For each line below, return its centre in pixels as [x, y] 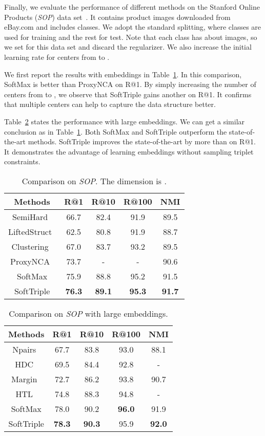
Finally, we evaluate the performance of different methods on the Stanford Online [132, 7]
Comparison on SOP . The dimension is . [94, 181]
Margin [24, 379]
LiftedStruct [30, 231]
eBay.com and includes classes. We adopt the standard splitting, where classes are [133, 27]
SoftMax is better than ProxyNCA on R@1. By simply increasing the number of [130, 84]
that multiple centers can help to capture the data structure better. [110, 104]
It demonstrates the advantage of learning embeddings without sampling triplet [129, 151]
